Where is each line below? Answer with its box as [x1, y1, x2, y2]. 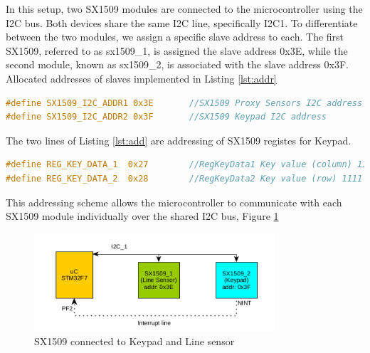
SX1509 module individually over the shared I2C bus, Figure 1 [6, 209, 279, 223]
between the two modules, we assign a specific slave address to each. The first [6, 29, 344, 44]
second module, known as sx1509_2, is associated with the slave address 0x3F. [6, 57, 349, 72]
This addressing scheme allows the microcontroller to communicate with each [6, 194, 342, 209]
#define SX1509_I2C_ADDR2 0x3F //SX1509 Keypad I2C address [6, 112, 327, 122]
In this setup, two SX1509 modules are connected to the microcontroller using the [6, 1, 363, 16]
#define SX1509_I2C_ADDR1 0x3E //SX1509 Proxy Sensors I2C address [6, 98, 363, 108]
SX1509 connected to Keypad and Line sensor [34, 334, 235, 349]
